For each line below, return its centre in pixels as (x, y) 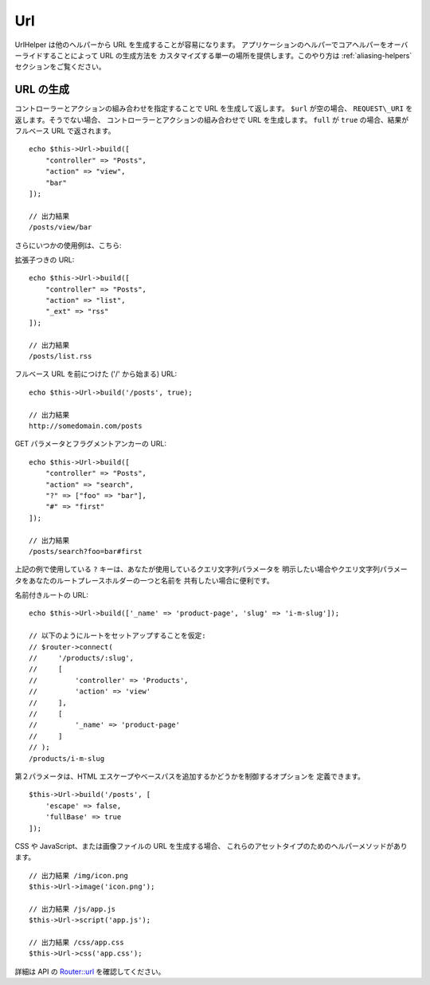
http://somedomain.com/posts (86, 426)
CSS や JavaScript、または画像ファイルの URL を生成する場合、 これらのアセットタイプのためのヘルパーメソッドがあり (211, 846)
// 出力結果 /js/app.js (72, 909)
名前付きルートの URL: (52, 595)
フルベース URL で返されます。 (65, 131)
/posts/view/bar (61, 228)
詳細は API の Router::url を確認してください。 (90, 971)
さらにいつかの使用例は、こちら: (68, 245)
